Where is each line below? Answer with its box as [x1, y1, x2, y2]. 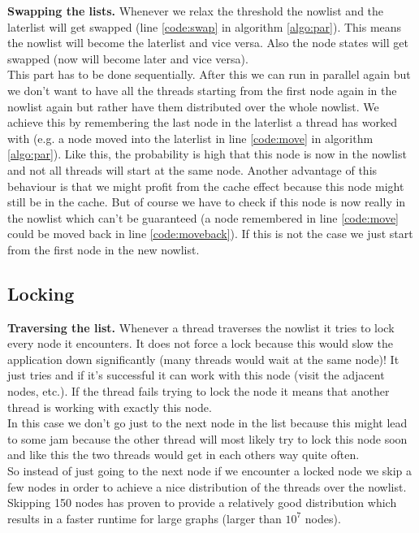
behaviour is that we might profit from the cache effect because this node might [7, 177, 404, 194]
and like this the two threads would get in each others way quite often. [7, 446, 360, 463]
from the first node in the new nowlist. [7, 240, 200, 258]
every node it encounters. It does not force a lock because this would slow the [7, 335, 393, 352]
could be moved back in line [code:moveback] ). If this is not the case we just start [7, 225, 413, 242]
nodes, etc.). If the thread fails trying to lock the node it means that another [7, 383, 390, 400]
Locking [7, 280, 75, 305]
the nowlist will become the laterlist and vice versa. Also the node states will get [7, 34, 408, 51]
